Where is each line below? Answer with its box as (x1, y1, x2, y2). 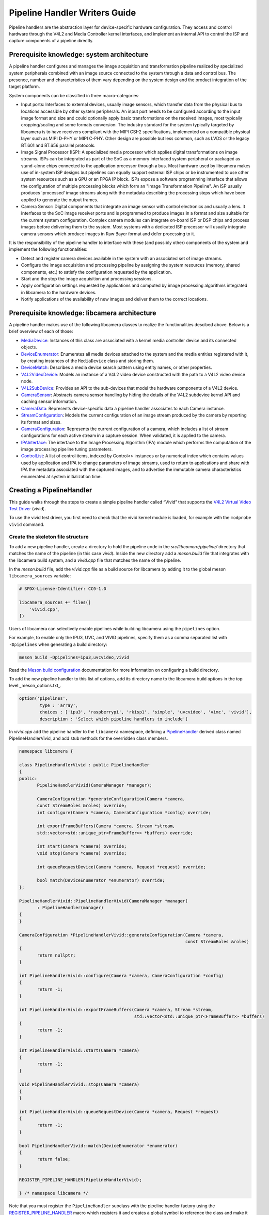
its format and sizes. (21, 419, 62, 425)
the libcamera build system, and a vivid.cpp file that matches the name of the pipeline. (9, 557, 181, 563)
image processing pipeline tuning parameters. (21, 446, 113, 452)
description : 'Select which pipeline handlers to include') (39, 716, 188, 722)
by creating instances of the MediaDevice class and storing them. (21, 358, 155, 364)
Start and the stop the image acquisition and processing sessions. (21, 276, 153, 281)
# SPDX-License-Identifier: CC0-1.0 (19, 586, 107, 591)
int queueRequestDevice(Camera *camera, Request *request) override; (37, 864, 206, 869)
